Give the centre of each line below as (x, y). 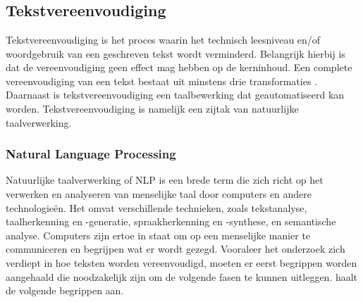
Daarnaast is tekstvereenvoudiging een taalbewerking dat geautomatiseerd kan (175, 95)
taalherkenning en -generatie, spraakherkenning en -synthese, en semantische (171, 221)
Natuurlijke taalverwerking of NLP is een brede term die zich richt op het (165, 180)
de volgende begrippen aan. (65, 290)
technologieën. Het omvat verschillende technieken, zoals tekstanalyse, (156, 207)
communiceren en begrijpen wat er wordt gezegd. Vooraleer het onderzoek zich (176, 249)
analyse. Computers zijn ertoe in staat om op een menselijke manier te (158, 235)
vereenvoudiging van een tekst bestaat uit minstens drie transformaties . (162, 81)
